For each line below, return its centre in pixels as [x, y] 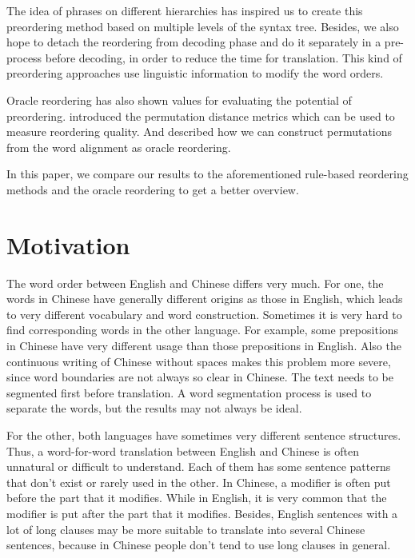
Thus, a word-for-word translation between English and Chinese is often [183, 450]
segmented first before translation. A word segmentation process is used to [189, 392]
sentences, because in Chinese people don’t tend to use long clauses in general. [199, 545]
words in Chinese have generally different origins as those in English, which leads [205, 299]
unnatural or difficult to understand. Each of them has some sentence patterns [199, 466]
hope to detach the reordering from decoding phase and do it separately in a [194, 42]
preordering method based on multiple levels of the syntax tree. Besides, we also [203, 26]
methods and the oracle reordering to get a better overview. [153, 189]
